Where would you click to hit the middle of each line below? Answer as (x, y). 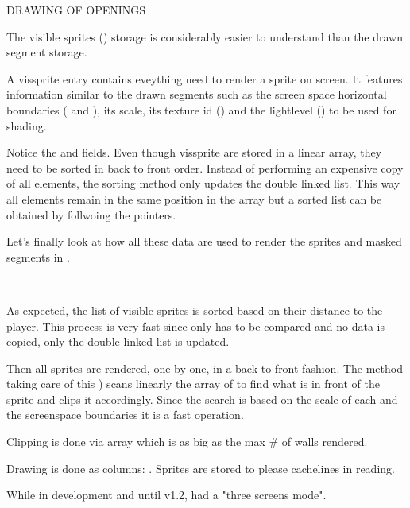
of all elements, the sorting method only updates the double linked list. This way (203, 183)
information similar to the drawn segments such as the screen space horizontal (197, 94)
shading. (27, 125)
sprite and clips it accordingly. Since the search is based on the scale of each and (202, 399)
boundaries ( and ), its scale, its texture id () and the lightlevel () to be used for (201, 109)
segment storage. (47, 52)
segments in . (38, 256)
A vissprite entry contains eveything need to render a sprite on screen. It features (205, 78)
